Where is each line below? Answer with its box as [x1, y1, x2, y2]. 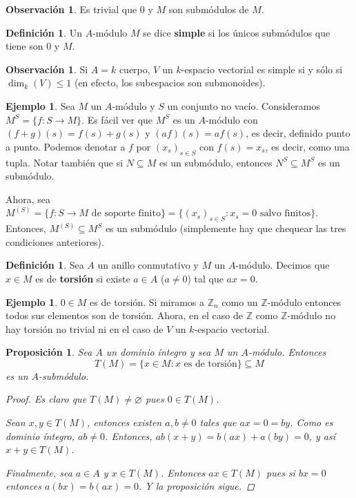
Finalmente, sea [6, 465, 72, 479]
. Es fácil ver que [81, 112, 153, 126]
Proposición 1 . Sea [6, 345, 92, 359]
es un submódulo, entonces [159, 155, 273, 169]
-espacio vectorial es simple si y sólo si [181, 61, 343, 76]
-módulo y [112, 98, 155, 113]
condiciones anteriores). [6, 234, 104, 249]
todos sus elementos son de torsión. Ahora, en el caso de [6, 308, 243, 323]
